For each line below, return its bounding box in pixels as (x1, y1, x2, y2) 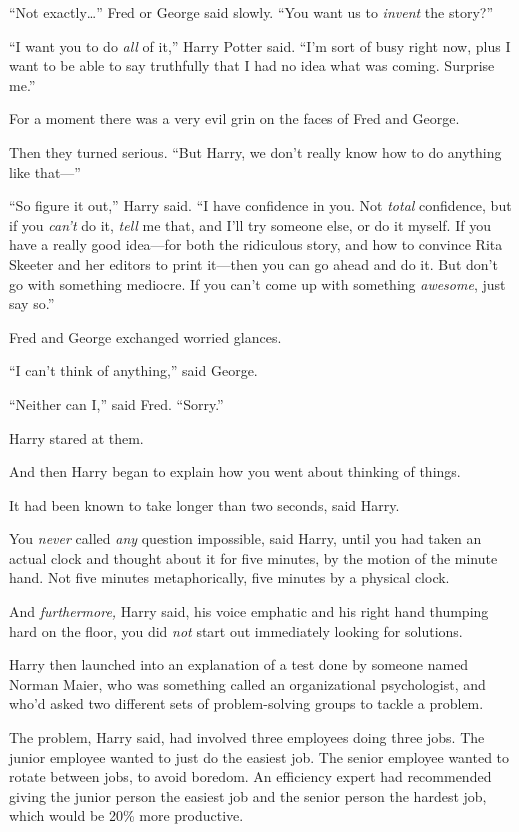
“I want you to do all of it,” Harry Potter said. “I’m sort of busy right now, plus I (9, 35, 511, 56)
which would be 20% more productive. (9, 805, 244, 826)
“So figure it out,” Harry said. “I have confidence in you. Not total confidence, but (9, 195, 512, 216)
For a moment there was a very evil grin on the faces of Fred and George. (9, 108, 460, 129)
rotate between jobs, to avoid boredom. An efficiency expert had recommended (9, 766, 492, 787)
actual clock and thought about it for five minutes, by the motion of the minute (9, 547, 498, 568)
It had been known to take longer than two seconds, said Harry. (9, 494, 400, 515)
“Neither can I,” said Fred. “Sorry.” (9, 393, 224, 414)
